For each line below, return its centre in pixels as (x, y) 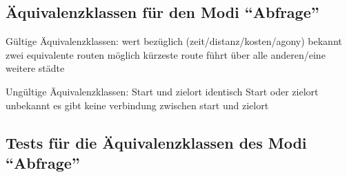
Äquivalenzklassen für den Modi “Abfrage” (162, 12)
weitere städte (35, 68)
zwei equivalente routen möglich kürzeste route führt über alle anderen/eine (166, 54)
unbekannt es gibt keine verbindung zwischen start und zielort (137, 105)
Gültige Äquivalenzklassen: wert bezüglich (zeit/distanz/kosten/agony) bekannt (174, 41)
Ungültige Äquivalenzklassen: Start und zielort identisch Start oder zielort (162, 91)
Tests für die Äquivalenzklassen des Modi (156, 142)
